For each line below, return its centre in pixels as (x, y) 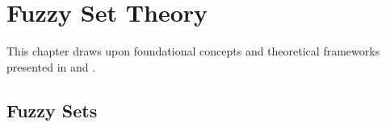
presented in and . (51, 66)
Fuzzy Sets (52, 110)
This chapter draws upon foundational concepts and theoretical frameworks (193, 51)
